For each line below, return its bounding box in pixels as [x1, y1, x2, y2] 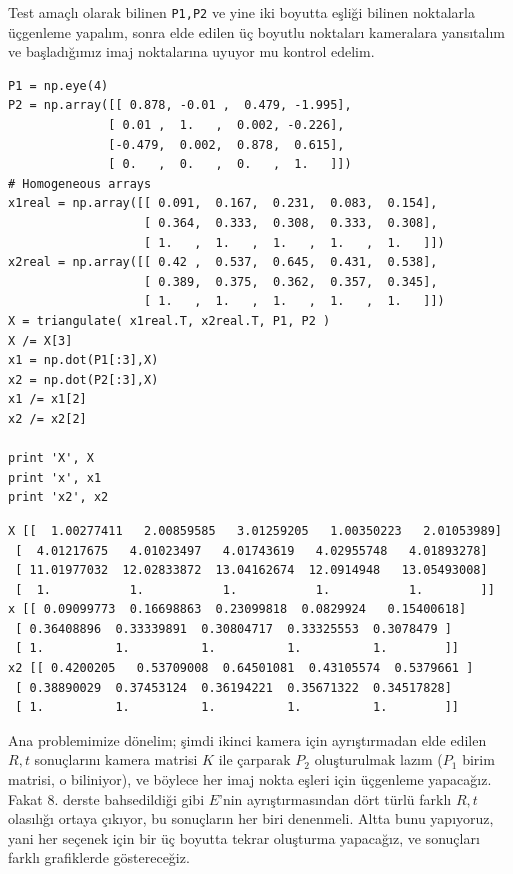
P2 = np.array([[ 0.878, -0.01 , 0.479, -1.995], [8, 98, 352, 113]
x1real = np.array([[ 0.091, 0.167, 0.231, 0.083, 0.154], [8, 196, 438, 211]
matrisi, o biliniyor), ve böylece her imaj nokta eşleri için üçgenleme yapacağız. [8, 769, 492, 790]
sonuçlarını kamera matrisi [34, 749, 198, 770]
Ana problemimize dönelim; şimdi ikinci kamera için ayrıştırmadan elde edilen [8, 729, 487, 750]
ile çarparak [218, 749, 291, 770]
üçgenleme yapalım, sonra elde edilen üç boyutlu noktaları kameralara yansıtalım [8, 21, 505, 42]
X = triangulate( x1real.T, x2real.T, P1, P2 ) [8, 313, 331, 328]
